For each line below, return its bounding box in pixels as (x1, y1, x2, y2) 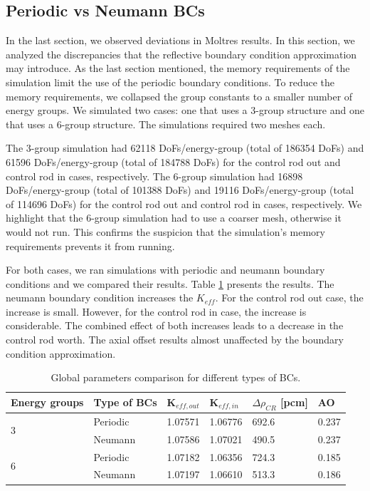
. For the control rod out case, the (215, 290, 364, 305)
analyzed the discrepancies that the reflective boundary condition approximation (6, 46, 357, 61)
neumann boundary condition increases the (6, 290, 194, 305)
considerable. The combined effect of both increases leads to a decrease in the (6, 318, 344, 333)
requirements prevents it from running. (6, 238, 175, 253)
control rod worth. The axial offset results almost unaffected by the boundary (6, 332, 344, 347)
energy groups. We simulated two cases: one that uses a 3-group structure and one (6, 103, 364, 118)
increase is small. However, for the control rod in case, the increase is (6, 304, 307, 319)
